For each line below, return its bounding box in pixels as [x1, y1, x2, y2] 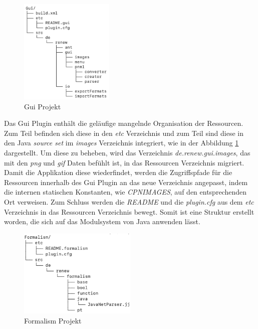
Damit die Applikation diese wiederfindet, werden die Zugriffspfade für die [4, 167, 232, 178]
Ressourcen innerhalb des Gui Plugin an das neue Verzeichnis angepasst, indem [4, 177, 248, 187]
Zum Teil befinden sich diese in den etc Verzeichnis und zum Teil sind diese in [4, 127, 244, 138]
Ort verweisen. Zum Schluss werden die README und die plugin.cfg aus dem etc [4, 197, 254, 207]
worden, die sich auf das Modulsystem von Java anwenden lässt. [4, 216, 200, 227]
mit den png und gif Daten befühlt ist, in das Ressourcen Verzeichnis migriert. [4, 157, 244, 168]
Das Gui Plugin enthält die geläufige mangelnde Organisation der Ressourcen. [4, 118, 243, 128]
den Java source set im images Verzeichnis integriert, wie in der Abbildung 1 [4, 137, 239, 148]
